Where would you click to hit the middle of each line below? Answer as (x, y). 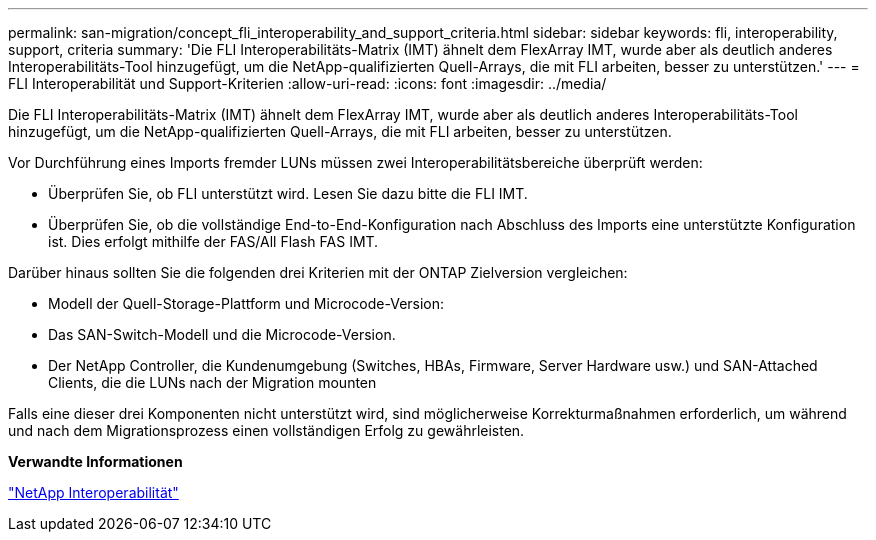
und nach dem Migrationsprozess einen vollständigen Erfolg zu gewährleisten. (266, 430)
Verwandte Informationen (95, 461)
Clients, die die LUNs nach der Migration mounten (212, 382)
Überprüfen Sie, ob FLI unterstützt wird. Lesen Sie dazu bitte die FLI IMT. (288, 193)
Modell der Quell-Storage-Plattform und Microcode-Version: (246, 303)
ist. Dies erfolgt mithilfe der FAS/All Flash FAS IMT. (213, 241)
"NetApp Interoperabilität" (93, 492)
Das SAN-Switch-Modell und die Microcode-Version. (222, 334)
